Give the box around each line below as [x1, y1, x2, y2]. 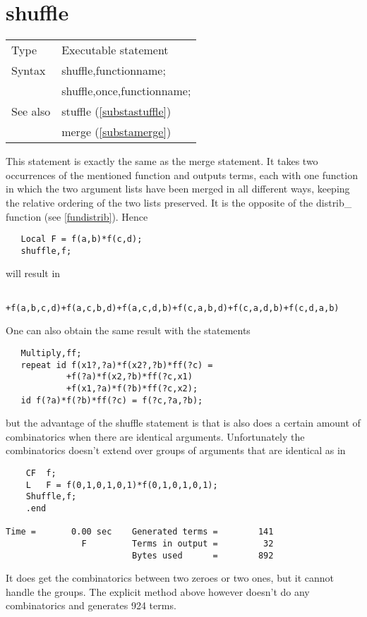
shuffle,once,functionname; [61, 83, 191, 99]
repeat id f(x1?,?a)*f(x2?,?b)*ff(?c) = [20, 360, 213, 370]
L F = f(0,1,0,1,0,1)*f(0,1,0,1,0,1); [25, 479, 218, 490]
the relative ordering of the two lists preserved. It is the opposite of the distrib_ [6, 195, 352, 209]
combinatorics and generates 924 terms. [6, 598, 176, 613]
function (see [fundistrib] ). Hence [6, 209, 148, 224]
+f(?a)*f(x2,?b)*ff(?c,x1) [66, 372, 193, 382]
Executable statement [61, 42, 169, 59]
